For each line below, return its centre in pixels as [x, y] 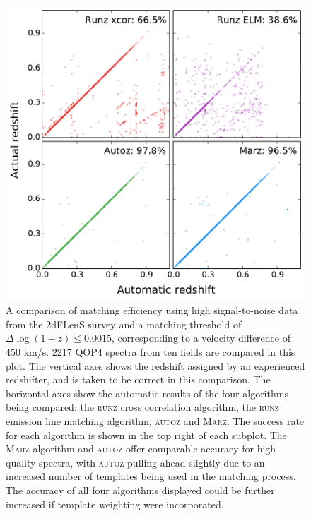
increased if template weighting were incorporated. [115, 504]
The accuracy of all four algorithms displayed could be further [140, 490]
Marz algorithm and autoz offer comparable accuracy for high [141, 449]
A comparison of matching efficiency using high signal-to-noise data [152, 310]
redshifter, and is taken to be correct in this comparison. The [138, 379]
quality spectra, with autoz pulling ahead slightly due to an [135, 462]
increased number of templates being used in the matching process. [151, 476]
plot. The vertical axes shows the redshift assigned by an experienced [155, 365]
